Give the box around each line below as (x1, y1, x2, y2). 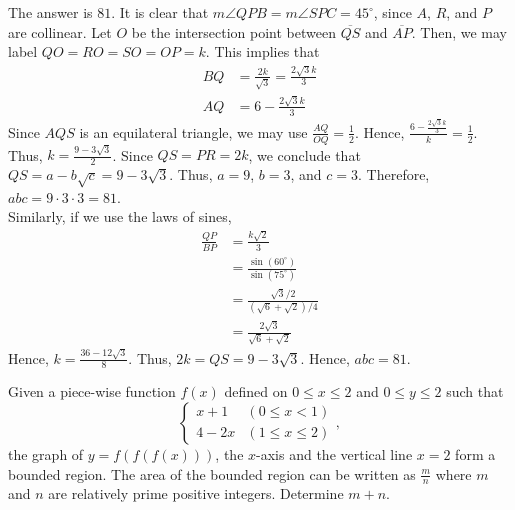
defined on (224, 381, 288, 402)
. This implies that (205, 41, 320, 62)
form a (455, 443, 496, 464)
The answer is (8, 2, 93, 22)
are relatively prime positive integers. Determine (48, 483, 344, 504)
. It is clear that (111, 2, 209, 22)
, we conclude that (248, 144, 361, 165)
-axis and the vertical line (256, 443, 413, 464)
